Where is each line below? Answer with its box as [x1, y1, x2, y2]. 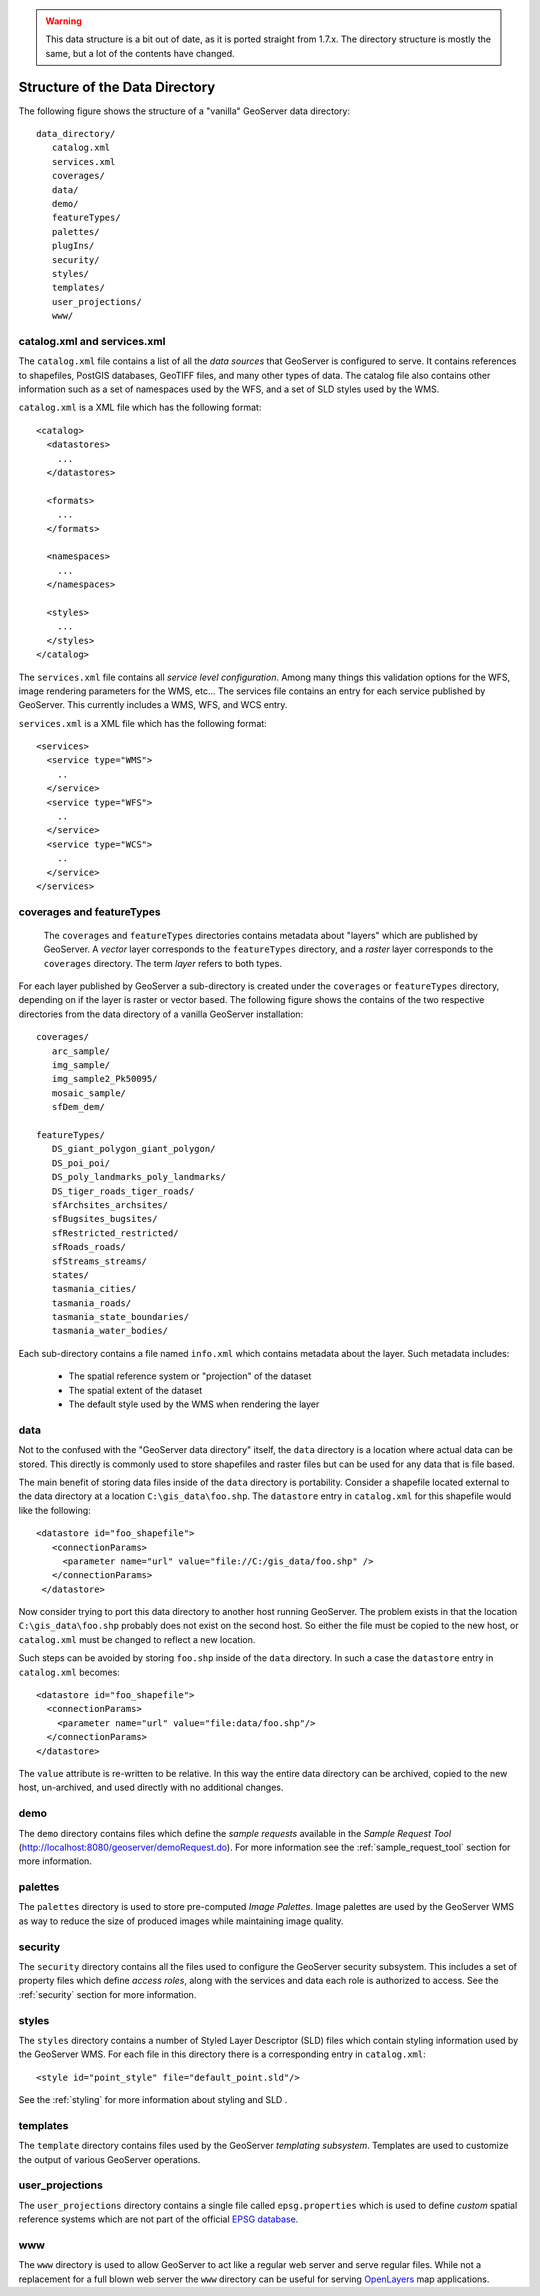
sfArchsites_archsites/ [51, 1199, 169, 1210]
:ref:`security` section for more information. [18, 1988, 197, 2000]
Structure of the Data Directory [18, 78, 216, 95]
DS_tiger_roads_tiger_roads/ [51, 1185, 195, 1197]
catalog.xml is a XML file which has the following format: [18, 401, 262, 414]
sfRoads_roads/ [51, 1241, 127, 1253]
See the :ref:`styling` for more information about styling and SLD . [18, 2094, 288, 2106]
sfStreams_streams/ [51, 1255, 148, 1267]
